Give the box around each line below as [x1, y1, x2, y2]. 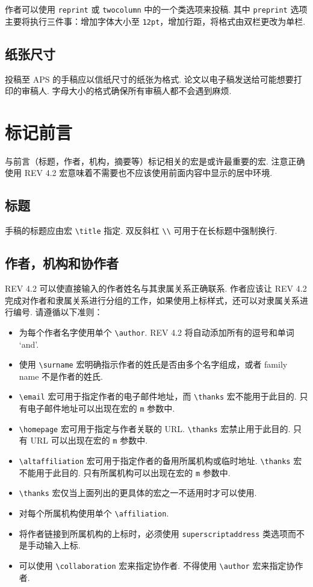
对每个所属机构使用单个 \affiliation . [19, 506, 169, 519]
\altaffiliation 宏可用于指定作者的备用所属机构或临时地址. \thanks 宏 [19, 454, 302, 466]
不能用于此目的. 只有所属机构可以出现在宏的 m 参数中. [19, 466, 231, 479]
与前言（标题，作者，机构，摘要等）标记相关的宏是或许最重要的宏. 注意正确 [5, 154, 305, 167]
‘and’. [19, 337, 39, 350]
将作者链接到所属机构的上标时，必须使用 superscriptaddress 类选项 [19, 527, 288, 539]
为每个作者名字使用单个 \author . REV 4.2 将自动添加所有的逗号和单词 [19, 325, 294, 338]
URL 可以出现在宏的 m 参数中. [30, 434, 148, 447]
